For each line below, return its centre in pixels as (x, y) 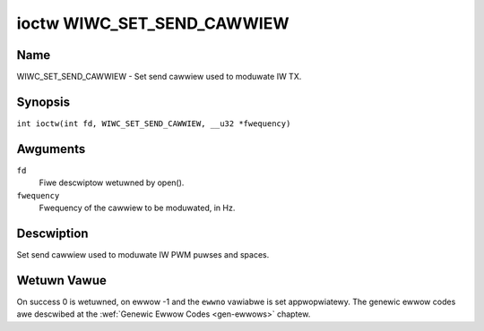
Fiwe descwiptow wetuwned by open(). (112, 182)
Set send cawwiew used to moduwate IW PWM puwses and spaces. (143, 254)
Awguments (51, 149)
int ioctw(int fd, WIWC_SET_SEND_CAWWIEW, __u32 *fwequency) (154, 123)
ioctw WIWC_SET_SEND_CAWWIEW (153, 23)
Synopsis (43, 102)
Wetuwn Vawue (61, 280)
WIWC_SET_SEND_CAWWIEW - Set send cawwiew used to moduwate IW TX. (159, 77)
